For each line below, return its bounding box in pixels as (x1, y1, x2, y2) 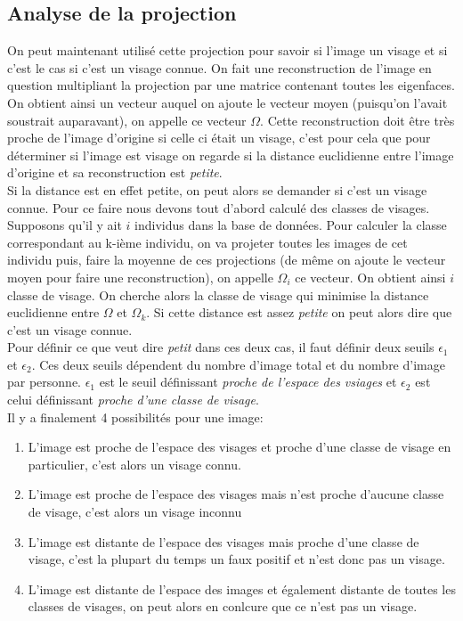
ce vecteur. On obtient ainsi (295, 267, 446, 286)
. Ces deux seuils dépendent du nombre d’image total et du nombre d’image (31, 355, 445, 373)
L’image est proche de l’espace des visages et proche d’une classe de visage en (28, 437, 451, 456)
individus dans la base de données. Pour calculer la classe (134, 216, 447, 234)
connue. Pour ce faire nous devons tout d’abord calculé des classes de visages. (7, 198, 430, 217)
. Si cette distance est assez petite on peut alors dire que (146, 303, 452, 322)
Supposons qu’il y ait (7, 216, 122, 234)
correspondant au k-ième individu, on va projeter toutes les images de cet (7, 233, 408, 251)
